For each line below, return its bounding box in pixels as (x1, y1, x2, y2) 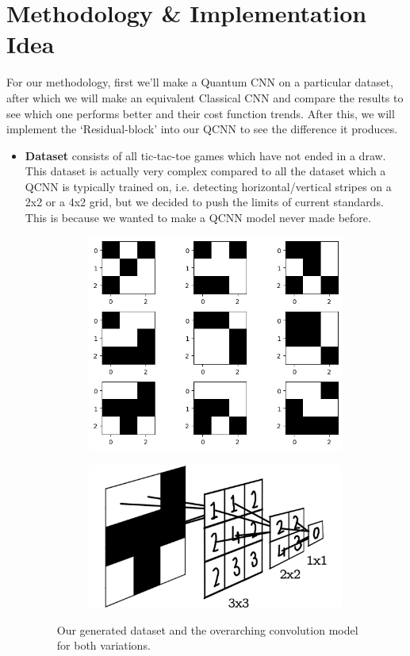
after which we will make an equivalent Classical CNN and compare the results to (6, 89, 404, 105)
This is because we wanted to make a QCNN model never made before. (25, 209, 371, 226)
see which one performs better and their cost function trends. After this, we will (6, 105, 395, 121)
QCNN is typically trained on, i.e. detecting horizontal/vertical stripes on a (25, 178, 392, 194)
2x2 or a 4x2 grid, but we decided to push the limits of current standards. (25, 194, 384, 210)
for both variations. (56, 637, 151, 654)
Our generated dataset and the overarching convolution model (56, 621, 358, 638)
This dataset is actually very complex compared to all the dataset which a (25, 163, 386, 179)
